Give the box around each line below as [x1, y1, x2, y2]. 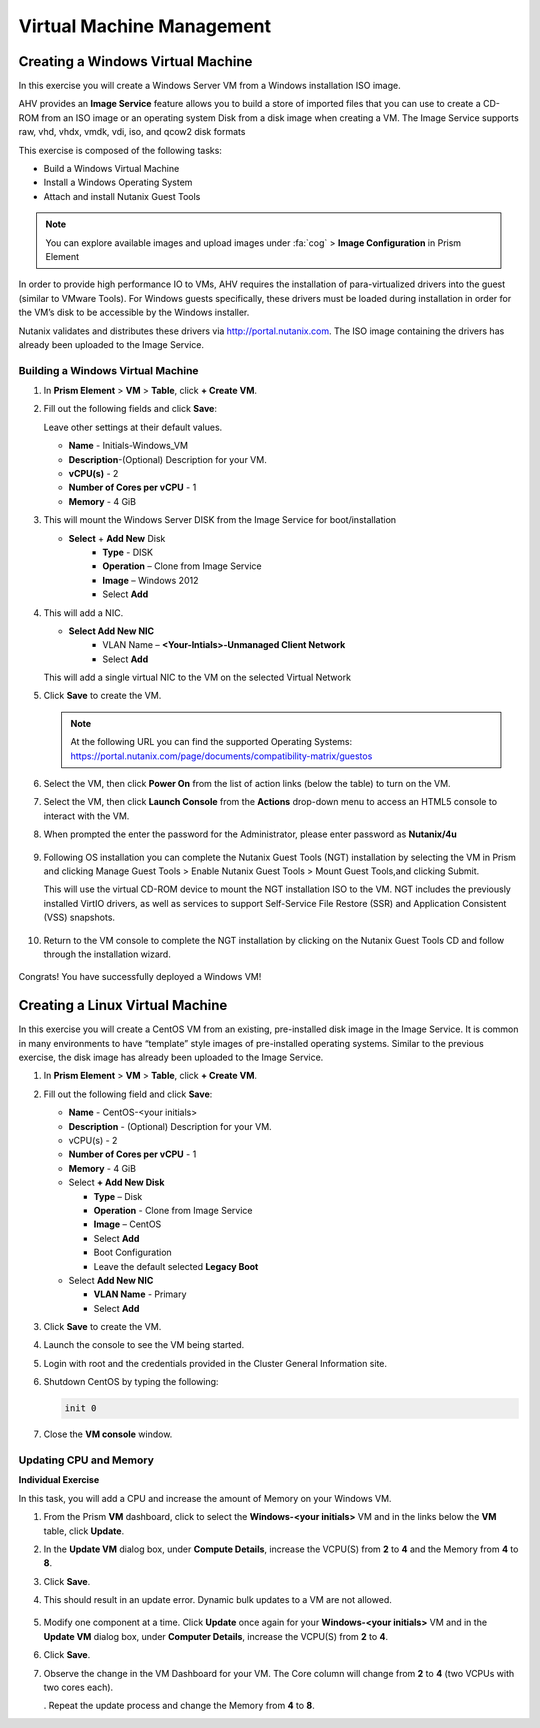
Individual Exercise [18, 1474, 100, 1486]
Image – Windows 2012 [102, 574, 199, 586]
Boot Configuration [93, 1246, 172, 1259]
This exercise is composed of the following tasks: [18, 144, 222, 156]
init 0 [64, 1403, 97, 1414]
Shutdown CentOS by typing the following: [43, 1376, 219, 1388]
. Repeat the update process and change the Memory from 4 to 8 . [43, 1700, 315, 1712]
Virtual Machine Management [18, 15, 272, 37]
